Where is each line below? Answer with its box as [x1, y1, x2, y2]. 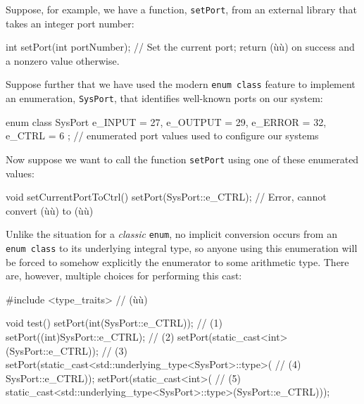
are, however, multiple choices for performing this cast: [6, 268, 242, 283]
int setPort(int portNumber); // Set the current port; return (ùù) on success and [6, 39, 355, 54]
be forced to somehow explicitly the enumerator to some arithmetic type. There [6, 254, 349, 269]
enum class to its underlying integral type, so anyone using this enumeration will [6, 241, 358, 255]
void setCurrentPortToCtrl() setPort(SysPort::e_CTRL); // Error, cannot [6, 189, 327, 204]
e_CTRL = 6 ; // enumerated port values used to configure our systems [6, 128, 319, 143]
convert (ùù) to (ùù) [6, 203, 94, 217]
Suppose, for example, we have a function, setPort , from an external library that [6, 2, 357, 16]
